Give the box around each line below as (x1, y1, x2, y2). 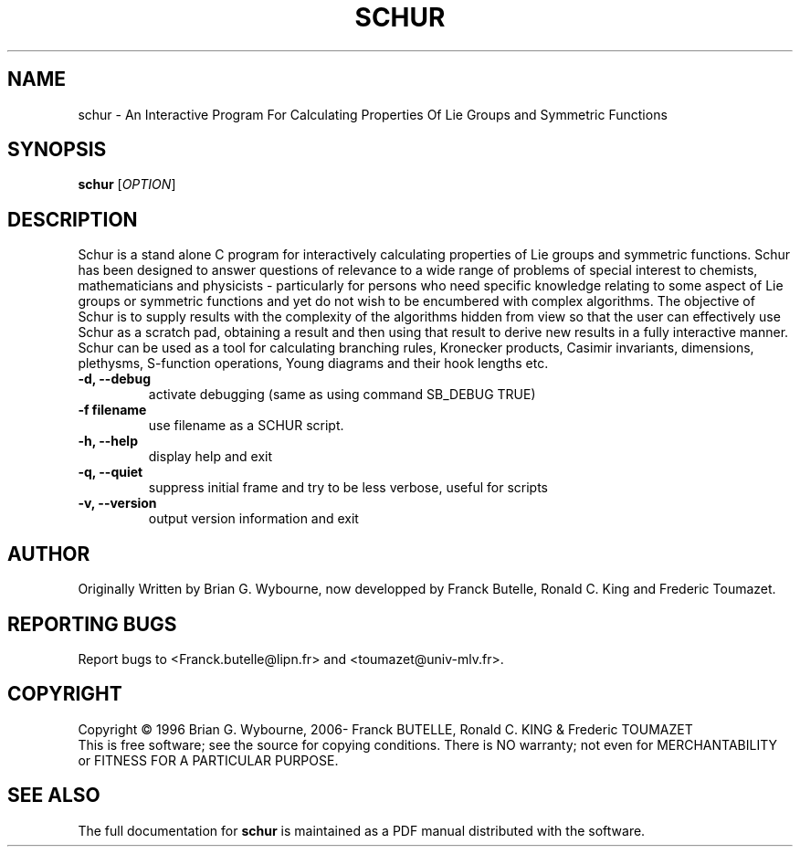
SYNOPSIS (7, 138, 107, 162)
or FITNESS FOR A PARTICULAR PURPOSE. (78, 752, 339, 768)
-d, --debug (78, 371, 151, 387)
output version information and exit (148, 511, 359, 527)
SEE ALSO (7, 784, 100, 807)
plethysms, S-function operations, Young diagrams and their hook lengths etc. (78, 355, 549, 372)
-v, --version (78, 495, 157, 511)
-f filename (78, 402, 147, 418)
